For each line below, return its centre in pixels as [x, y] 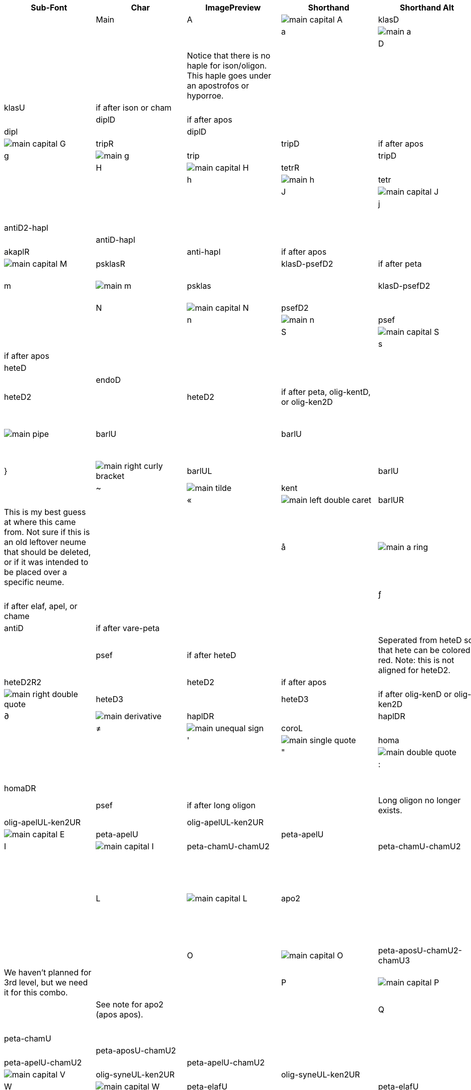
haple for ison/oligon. [227, 66]
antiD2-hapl [26, 228]
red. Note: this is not [416, 660]
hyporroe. [205, 96]
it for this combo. [36, 992]
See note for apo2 [130, 1004]
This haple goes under [229, 76]
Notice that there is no [229, 56]
